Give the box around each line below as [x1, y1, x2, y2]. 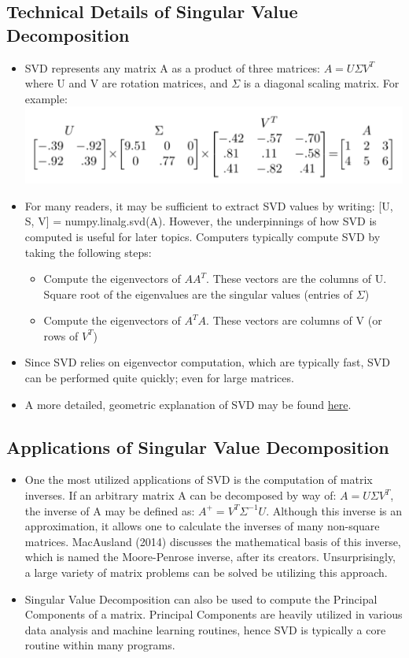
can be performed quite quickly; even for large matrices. [24, 370, 294, 386]
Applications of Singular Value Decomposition [6, 434, 389, 459]
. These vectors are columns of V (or [206, 312, 382, 329]
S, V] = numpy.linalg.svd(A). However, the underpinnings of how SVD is [24, 213, 377, 229]
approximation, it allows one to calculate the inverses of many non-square [24, 518, 380, 534]
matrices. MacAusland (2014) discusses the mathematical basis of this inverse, [24, 533, 401, 549]
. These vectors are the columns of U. [206, 270, 387, 287]
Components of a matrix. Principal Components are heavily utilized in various [24, 606, 403, 623]
